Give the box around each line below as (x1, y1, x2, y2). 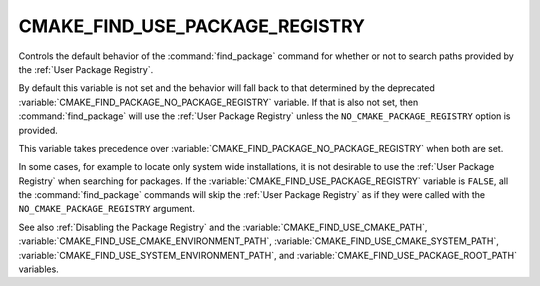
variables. (18, 263, 59, 275)
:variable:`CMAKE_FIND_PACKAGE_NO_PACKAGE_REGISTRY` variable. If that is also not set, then (18, 96, 419, 108)
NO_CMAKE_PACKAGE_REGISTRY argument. (18, 203, 195, 215)
